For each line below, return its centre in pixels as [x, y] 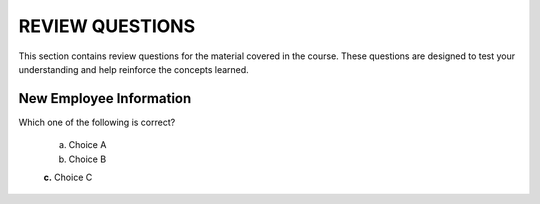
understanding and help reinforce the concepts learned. [133, 69]
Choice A [87, 145]
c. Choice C [68, 177]
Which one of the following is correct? [97, 122]
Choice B [87, 159]
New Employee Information [105, 98]
